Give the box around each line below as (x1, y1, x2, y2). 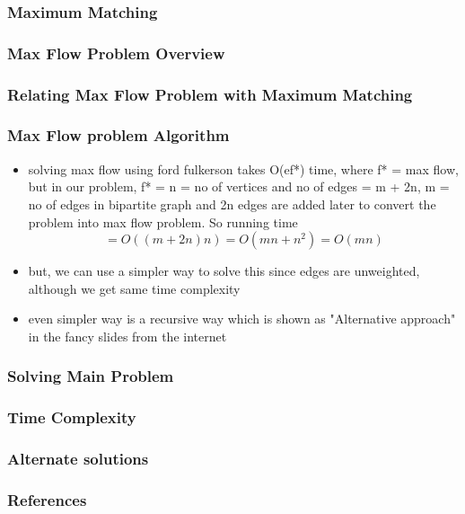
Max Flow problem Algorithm (7, 124, 230, 146)
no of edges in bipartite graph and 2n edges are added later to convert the (28, 194, 436, 213)
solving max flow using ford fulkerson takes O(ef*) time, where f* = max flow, (28, 159, 459, 178)
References (7, 488, 87, 510)
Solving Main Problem (7, 365, 174, 387)
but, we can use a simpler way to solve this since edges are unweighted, (28, 261, 420, 280)
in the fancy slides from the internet (28, 326, 227, 345)
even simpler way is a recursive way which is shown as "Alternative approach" (28, 309, 456, 328)
